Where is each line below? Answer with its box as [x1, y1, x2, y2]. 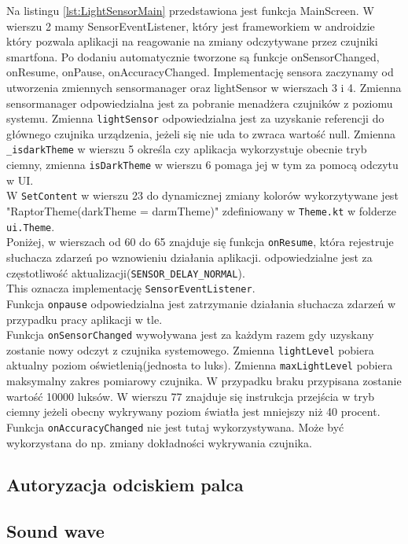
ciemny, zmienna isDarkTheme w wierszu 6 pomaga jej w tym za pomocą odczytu [6, 156, 399, 173]
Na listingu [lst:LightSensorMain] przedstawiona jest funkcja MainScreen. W [6, 2, 374, 18]
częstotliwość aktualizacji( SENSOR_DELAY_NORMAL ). [6, 264, 245, 281]
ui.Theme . [6, 218, 55, 234]
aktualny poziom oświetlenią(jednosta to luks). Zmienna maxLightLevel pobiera [6, 357, 393, 373]
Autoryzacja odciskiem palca [6, 472, 244, 497]
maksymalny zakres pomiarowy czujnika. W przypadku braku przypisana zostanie [6, 373, 402, 389]
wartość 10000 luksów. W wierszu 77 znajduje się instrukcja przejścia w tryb [6, 388, 375, 404]
